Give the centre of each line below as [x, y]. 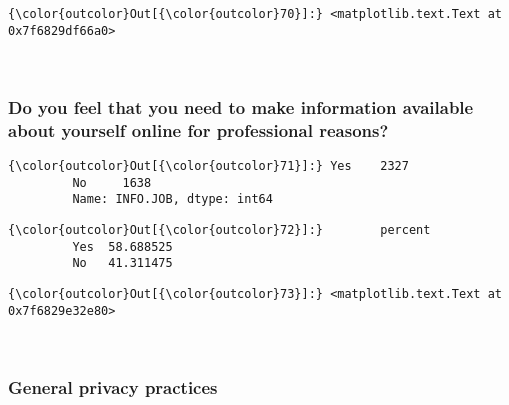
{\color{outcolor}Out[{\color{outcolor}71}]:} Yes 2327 [208, 166]
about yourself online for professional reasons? [198, 129]
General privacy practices [113, 386]
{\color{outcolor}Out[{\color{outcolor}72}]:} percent [219, 230]
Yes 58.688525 [122, 246]
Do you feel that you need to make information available [241, 106]
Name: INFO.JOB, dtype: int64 [172, 199]
